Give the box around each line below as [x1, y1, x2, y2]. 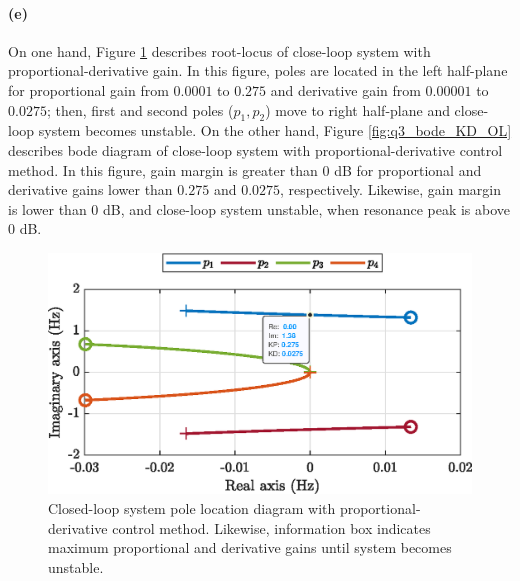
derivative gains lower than [8, 179, 173, 200]
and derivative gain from [270, 79, 421, 100]
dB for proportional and [334, 159, 482, 180]
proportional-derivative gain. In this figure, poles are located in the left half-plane [8, 60, 508, 81]
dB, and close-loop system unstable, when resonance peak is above [102, 198, 511, 219]
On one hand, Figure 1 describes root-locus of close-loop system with [8, 40, 431, 61]
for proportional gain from [8, 79, 169, 100]
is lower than [8, 198, 87, 219]
